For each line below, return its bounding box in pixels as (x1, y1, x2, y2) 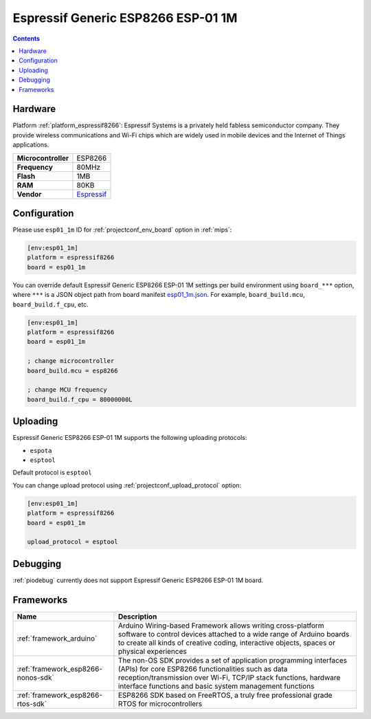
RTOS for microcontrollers (117, 698, 203, 708)
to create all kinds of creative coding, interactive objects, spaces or (117, 638, 336, 648)
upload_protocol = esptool (27, 538, 118, 546)
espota (30, 447, 52, 454)
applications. (12, 141, 49, 149)
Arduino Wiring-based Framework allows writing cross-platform (117, 621, 324, 630)
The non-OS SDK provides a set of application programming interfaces (117, 655, 347, 665)
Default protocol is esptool (12, 468, 92, 477)
